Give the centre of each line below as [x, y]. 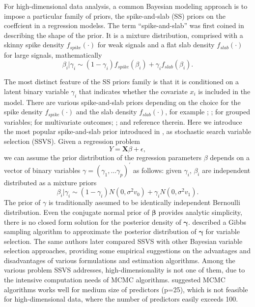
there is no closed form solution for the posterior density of [93, 222]
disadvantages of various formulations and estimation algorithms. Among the [120, 260]
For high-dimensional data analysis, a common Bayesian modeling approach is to [126, 6]
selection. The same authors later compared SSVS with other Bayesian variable [123, 241]
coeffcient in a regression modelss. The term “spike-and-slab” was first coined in [124, 25]
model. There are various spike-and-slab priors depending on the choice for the [122, 102]
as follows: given [157, 170]
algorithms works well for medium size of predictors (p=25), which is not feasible [126, 289]
